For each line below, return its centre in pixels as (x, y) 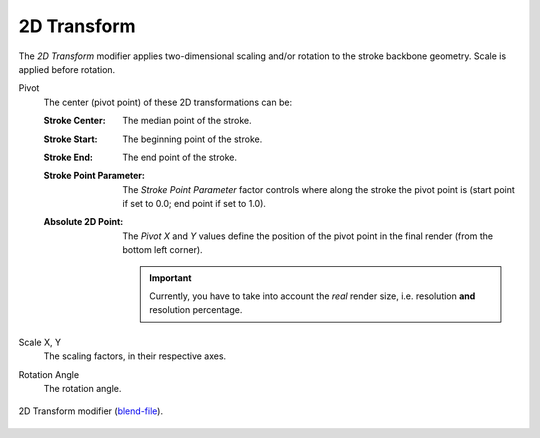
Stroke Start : (70, 139)
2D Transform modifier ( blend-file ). (91, 411)
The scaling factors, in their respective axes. (135, 356)
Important (170, 277)
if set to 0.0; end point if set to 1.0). (194, 204)
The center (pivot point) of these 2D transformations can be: (168, 102)
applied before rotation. (67, 69)
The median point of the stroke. (187, 121)
